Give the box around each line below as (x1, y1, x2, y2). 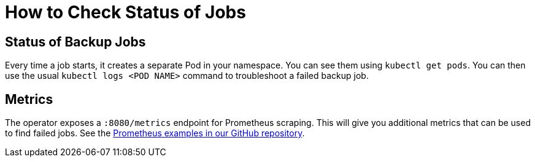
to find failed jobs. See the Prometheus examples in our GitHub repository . (5, 128, 305, 139)
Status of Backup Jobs (5, 34, 146, 50)
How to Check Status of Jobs (5, 2, 246, 23)
